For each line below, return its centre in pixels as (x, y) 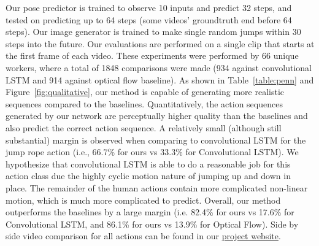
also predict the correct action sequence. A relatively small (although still (144, 127)
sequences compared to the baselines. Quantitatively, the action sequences (144, 103)
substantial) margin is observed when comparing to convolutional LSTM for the (156, 140)
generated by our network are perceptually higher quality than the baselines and (157, 116)
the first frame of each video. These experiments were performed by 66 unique (152, 56)
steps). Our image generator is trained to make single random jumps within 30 (153, 32)
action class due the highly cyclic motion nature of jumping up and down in (148, 176)
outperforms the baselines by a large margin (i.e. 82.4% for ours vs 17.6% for (150, 212)
